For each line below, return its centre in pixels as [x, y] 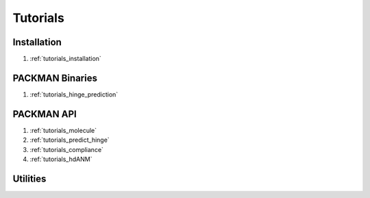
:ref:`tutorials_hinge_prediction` [74, 94]
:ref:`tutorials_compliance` [67, 149]
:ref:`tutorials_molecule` [63, 130]
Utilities [29, 178]
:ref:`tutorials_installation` [66, 59]
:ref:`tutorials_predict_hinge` [70, 140]
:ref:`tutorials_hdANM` [61, 159]
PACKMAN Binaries [55, 78]
